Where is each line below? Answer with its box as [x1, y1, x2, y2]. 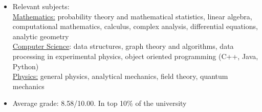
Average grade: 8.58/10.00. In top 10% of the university [12, 98, 187, 108]
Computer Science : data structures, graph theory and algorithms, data [12, 41, 234, 51]
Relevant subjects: [12, 1, 70, 11]
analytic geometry [12, 31, 69, 41]
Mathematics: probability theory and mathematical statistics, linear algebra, [12, 11, 252, 21]
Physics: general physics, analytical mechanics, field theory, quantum [12, 71, 228, 81]
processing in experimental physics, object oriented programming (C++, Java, [12, 50, 258, 61]
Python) [12, 61, 39, 71]
